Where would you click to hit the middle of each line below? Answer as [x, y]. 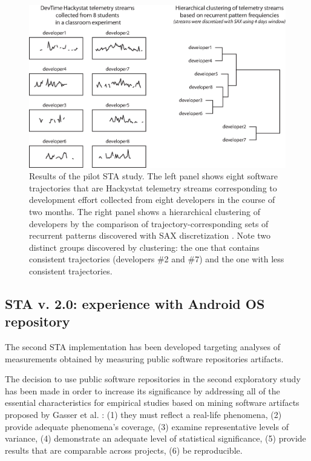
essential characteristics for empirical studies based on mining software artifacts [152, 403]
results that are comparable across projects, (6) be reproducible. [124, 450]
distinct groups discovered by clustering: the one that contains [144, 247]
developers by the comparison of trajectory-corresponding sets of [149, 223]
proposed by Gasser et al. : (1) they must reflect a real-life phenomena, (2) [143, 415]
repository [38, 321]
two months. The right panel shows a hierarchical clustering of [145, 211]
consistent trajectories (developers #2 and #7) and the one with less [157, 259]
